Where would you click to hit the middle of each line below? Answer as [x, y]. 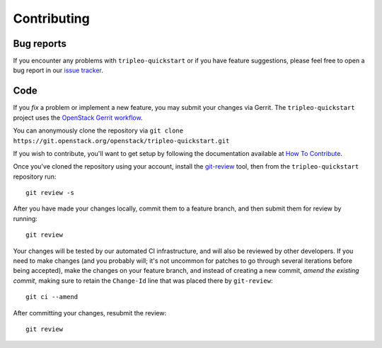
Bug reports [40, 44]
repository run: [35, 176]
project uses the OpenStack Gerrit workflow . [78, 118]
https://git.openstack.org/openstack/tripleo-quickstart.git [121, 141]
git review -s [50, 193]
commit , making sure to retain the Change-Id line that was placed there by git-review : [143, 281]
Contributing [51, 18]
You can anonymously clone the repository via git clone [98, 130]
